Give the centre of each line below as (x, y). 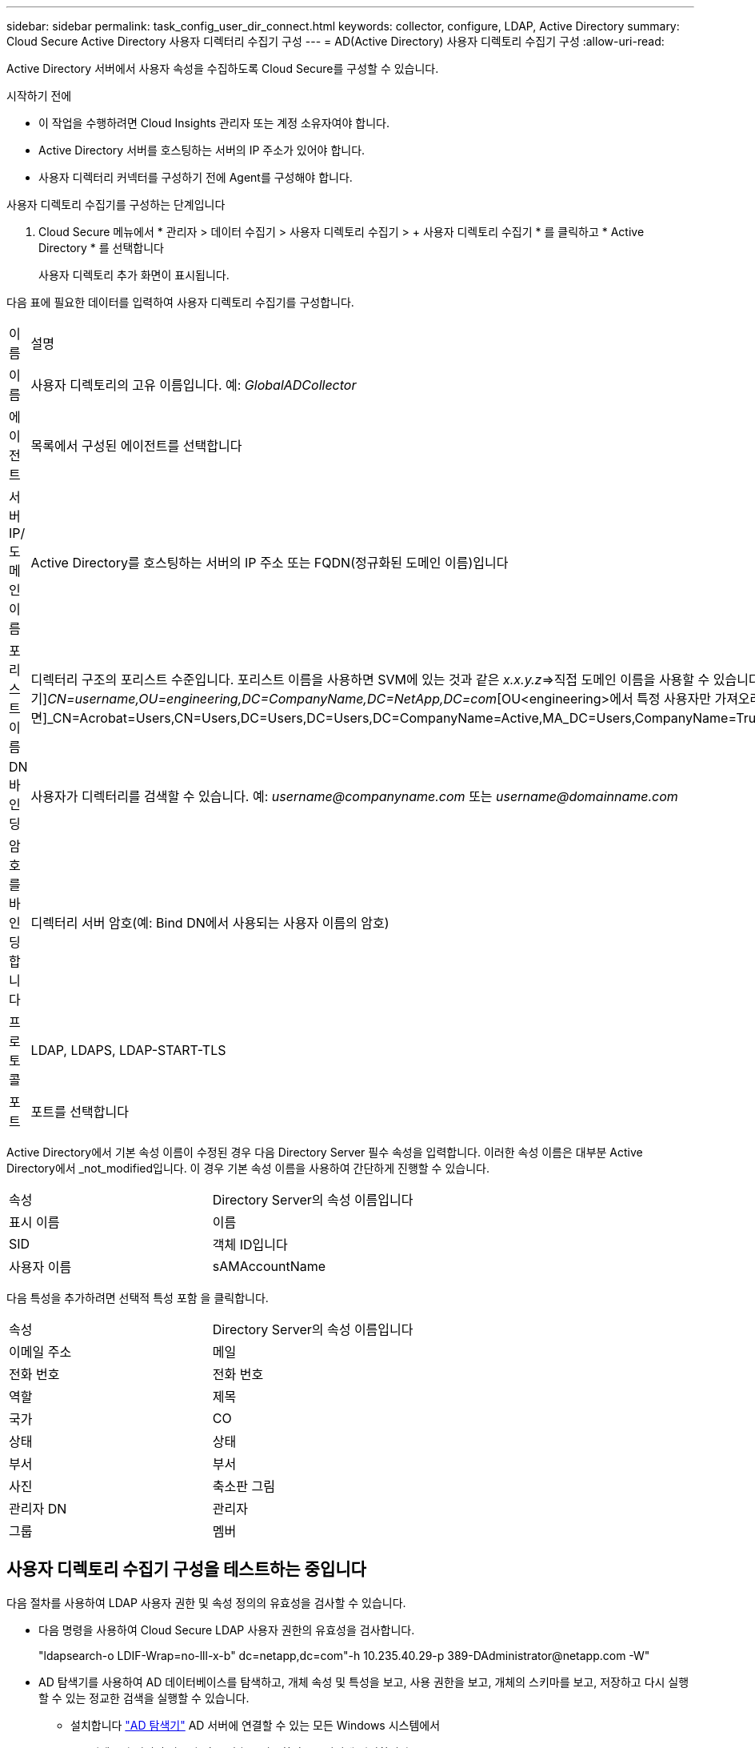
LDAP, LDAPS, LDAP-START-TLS (128, 1050)
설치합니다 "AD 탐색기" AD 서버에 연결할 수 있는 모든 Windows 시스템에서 (256, 1725)
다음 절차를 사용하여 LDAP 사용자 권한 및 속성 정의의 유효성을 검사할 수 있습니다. (206, 1602)
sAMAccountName (269, 1266)
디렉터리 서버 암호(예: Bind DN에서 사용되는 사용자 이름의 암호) (210, 923)
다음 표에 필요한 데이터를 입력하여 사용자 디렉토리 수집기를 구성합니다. (180, 302)
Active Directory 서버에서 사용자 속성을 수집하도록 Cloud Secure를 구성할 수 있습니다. (223, 68)
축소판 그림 (244, 1486)
